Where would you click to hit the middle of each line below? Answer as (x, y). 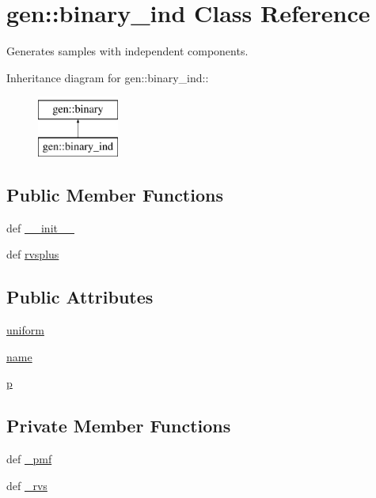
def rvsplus (33, 254)
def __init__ (40, 227)
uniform (25, 330)
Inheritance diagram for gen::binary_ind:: (108, 77)
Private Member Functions (119, 426)
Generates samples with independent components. (127, 51)
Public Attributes (80, 297)
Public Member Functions (115, 194)
